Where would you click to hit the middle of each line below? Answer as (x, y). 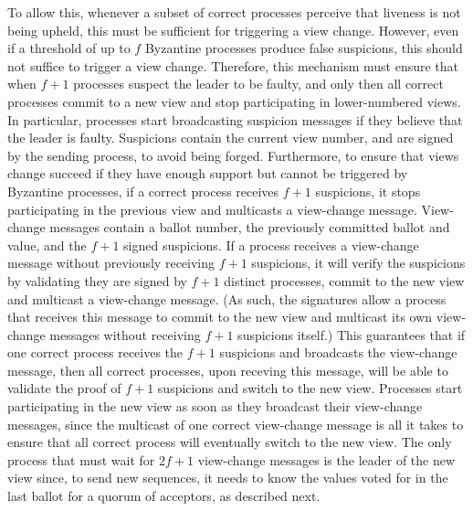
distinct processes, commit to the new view (344, 280)
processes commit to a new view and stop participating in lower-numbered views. (234, 101)
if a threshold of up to (69, 48)
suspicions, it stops (368, 191)
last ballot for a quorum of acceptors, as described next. (164, 496)
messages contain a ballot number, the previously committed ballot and (250, 227)
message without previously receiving (111, 263)
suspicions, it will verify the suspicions (358, 263)
